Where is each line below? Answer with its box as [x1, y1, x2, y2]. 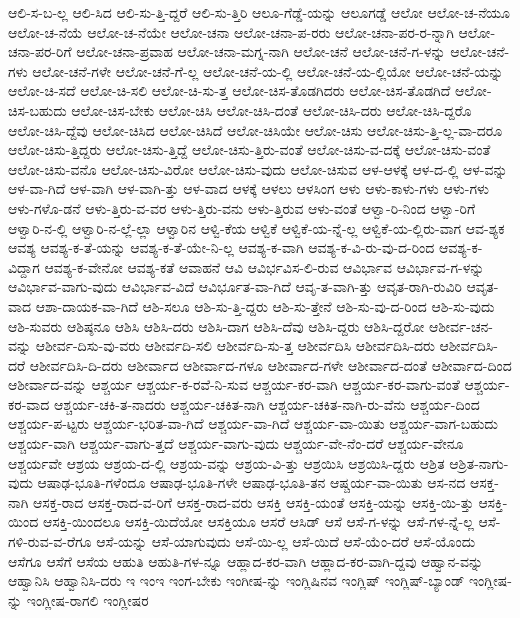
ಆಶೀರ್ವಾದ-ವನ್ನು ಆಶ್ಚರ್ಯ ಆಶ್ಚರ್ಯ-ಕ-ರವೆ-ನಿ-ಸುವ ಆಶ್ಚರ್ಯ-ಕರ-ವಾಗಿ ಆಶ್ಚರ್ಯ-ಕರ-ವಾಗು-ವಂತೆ [8, 374, 460, 395]
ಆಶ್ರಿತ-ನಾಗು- [449, 452, 509, 473]
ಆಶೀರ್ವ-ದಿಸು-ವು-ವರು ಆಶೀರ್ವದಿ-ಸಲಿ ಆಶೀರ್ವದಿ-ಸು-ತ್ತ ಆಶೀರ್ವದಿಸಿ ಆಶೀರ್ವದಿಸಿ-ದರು [35, 335, 435, 356]
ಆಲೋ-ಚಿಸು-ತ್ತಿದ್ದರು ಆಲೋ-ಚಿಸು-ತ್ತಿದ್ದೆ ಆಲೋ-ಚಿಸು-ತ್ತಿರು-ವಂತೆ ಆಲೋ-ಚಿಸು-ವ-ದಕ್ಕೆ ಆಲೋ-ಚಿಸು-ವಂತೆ [8, 139, 491, 160]
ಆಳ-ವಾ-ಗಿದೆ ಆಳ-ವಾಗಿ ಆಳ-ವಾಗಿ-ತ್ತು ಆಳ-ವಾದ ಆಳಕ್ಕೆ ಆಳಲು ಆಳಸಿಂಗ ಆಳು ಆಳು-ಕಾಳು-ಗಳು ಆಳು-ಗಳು [8, 178, 490, 199]
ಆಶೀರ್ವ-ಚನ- [429, 315, 493, 336]
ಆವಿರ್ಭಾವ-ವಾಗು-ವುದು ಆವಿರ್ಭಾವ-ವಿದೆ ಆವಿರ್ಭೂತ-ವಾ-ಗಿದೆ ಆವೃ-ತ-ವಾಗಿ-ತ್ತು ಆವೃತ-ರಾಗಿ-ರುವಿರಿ [8, 276, 462, 297]
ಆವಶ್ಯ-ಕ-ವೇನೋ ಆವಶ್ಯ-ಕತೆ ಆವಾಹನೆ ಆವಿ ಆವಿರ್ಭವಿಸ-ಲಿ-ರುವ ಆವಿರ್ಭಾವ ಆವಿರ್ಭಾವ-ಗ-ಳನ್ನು [44, 256, 485, 277]
